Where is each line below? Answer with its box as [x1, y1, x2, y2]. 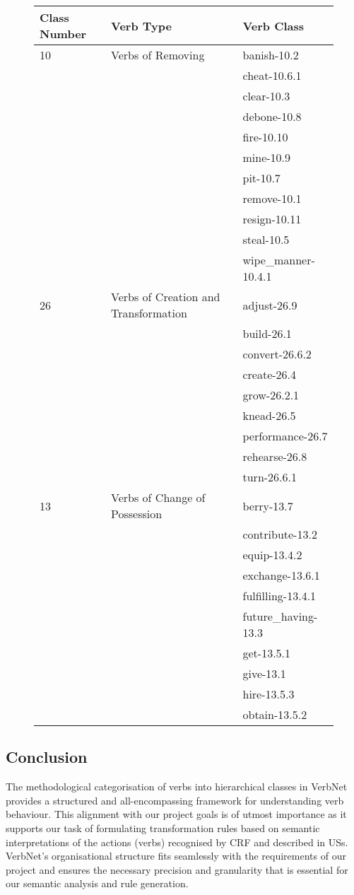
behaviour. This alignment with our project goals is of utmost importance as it [6, 807, 347, 821]
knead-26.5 [242, 407, 296, 423]
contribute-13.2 [242, 526, 317, 542]
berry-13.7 [242, 497, 293, 514]
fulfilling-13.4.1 [242, 587, 317, 604]
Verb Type [111, 17, 172, 34]
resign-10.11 [242, 211, 302, 227]
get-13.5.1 [242, 645, 291, 661]
